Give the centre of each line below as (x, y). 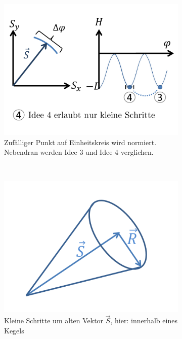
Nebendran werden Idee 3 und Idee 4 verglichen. (79, 152)
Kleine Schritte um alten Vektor (54, 320)
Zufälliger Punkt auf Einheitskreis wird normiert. (80, 142)
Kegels (14, 330)
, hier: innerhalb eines (144, 320)
